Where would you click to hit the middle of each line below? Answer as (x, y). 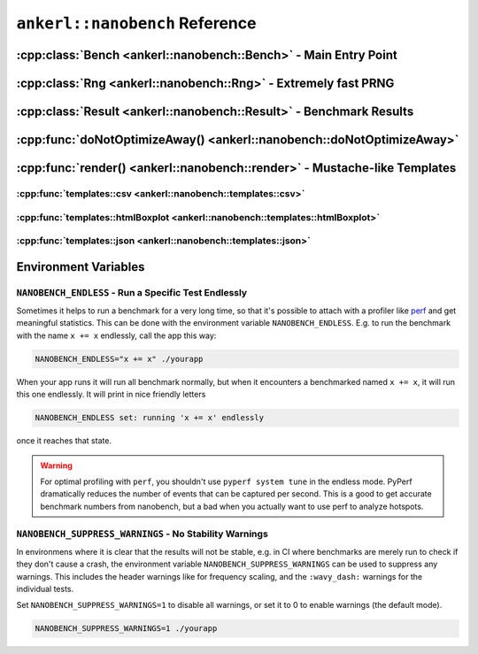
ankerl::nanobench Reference (136, 23)
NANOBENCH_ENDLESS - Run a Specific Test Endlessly (132, 292)
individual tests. (45, 589)
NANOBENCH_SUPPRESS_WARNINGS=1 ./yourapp (126, 629)
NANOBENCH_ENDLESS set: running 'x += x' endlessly (150, 418)
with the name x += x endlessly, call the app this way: (116, 335)
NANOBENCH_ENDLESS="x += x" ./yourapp (119, 359)
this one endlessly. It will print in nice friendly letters (111, 395)
